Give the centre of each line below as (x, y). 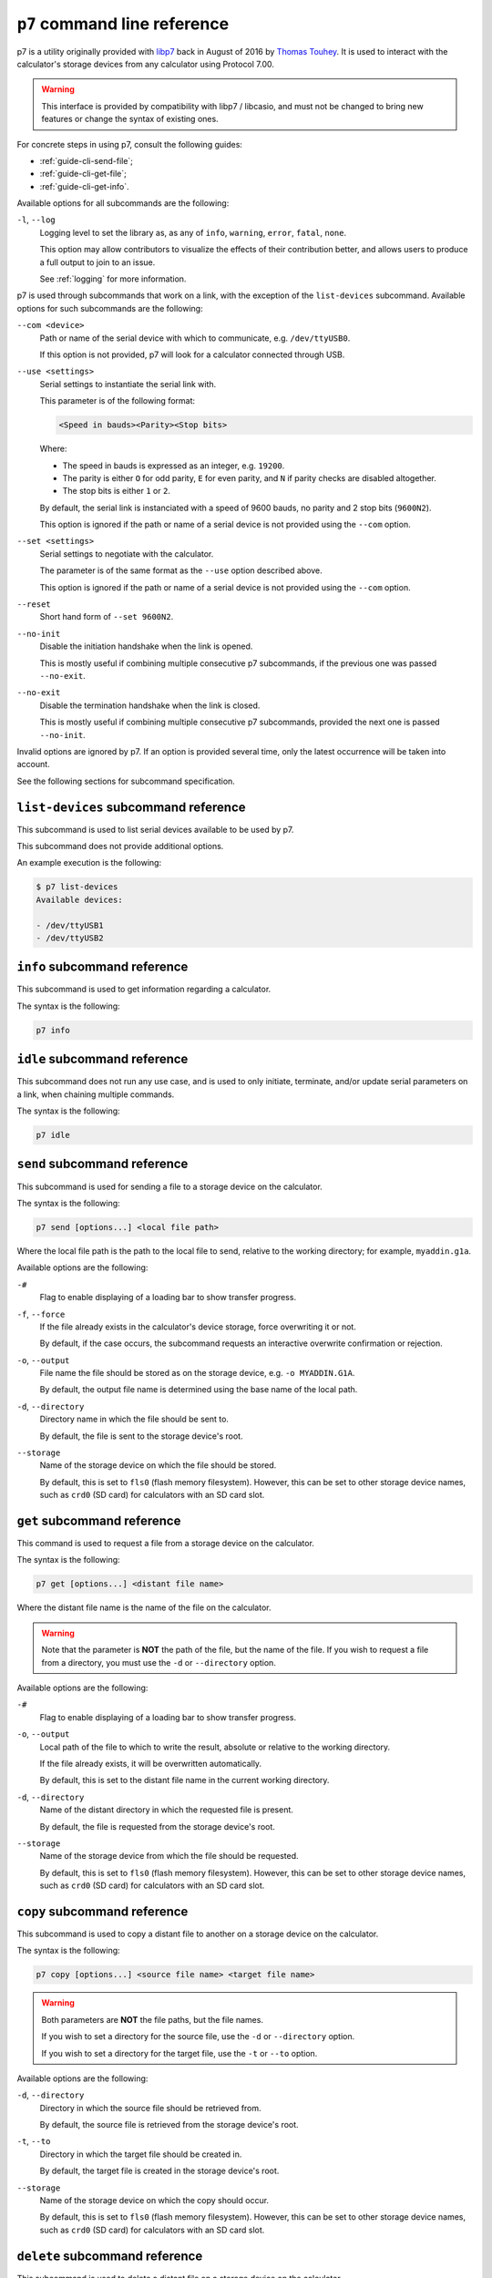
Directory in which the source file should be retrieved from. (150, 2108)
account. (33, 764)
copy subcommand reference (102, 1911)
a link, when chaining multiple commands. (96, 1094)
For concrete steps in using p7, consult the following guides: (130, 144)
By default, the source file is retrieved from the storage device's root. (169, 2125)
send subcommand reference (102, 1164)
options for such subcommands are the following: (110, 308)
